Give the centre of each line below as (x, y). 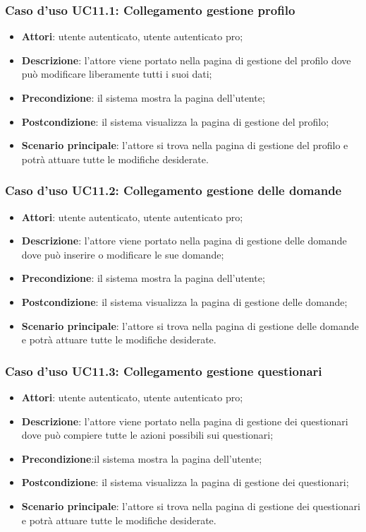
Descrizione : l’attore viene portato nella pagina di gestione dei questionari (185, 421)
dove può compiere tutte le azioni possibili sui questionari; (147, 435)
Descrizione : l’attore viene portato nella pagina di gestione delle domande (184, 241)
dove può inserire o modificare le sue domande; (123, 254)
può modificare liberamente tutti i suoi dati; (117, 74)
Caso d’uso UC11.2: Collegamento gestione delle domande (173, 190)
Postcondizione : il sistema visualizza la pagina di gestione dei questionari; (185, 482)
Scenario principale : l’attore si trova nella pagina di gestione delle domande (190, 325)
